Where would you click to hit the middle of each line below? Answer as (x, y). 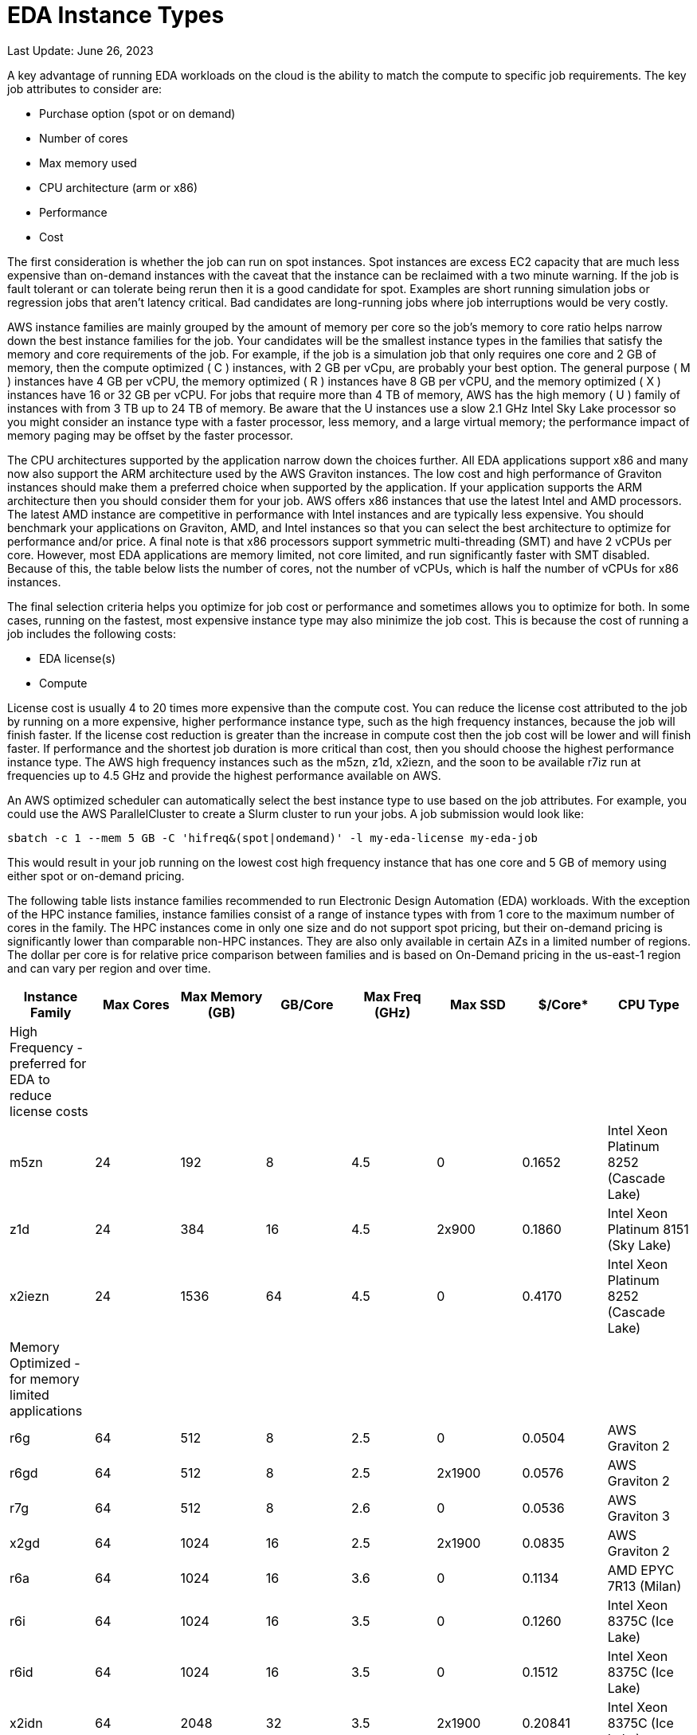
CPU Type (649, 1004)
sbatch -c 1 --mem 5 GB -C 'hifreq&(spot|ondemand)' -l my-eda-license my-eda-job (272, 838)
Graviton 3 (638, 1516)
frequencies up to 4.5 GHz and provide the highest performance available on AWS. (224, 775)
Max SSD (478, 1004)
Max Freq (392, 996)
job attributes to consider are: (85, 88)
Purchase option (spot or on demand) (137, 113)
